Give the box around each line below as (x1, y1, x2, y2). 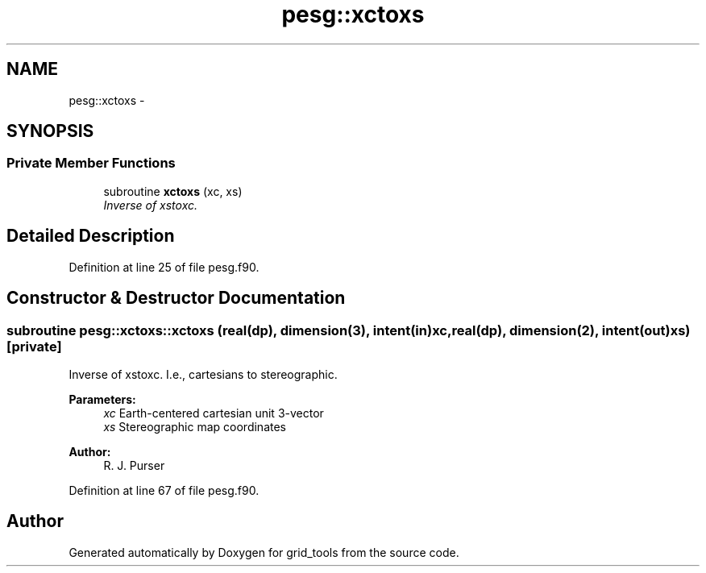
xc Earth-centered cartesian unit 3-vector (103, 405, 324, 420)
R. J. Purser (103, 458, 165, 472)
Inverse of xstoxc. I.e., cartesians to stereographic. (69, 367, 338, 381)
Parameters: (69, 392, 136, 406)
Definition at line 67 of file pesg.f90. (69, 483, 260, 497)
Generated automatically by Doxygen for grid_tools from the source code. (69, 545, 459, 559)
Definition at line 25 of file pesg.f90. (69, 260, 260, 274)
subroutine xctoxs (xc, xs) (103, 184, 243, 198)
